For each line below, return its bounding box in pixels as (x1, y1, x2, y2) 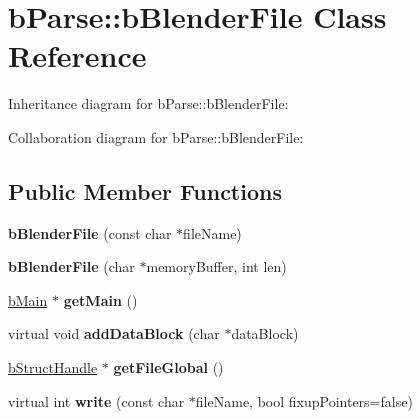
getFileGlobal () (113, 357, 224, 378)
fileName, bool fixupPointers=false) (195, 390, 413, 411)
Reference (8, 35, 147, 76)
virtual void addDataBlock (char (8, 323, 220, 344)
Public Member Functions (8, 175, 282, 206)
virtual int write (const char (8, 390, 185, 411)
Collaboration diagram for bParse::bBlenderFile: (8, 126, 304, 147)
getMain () (63, 289, 138, 310)
